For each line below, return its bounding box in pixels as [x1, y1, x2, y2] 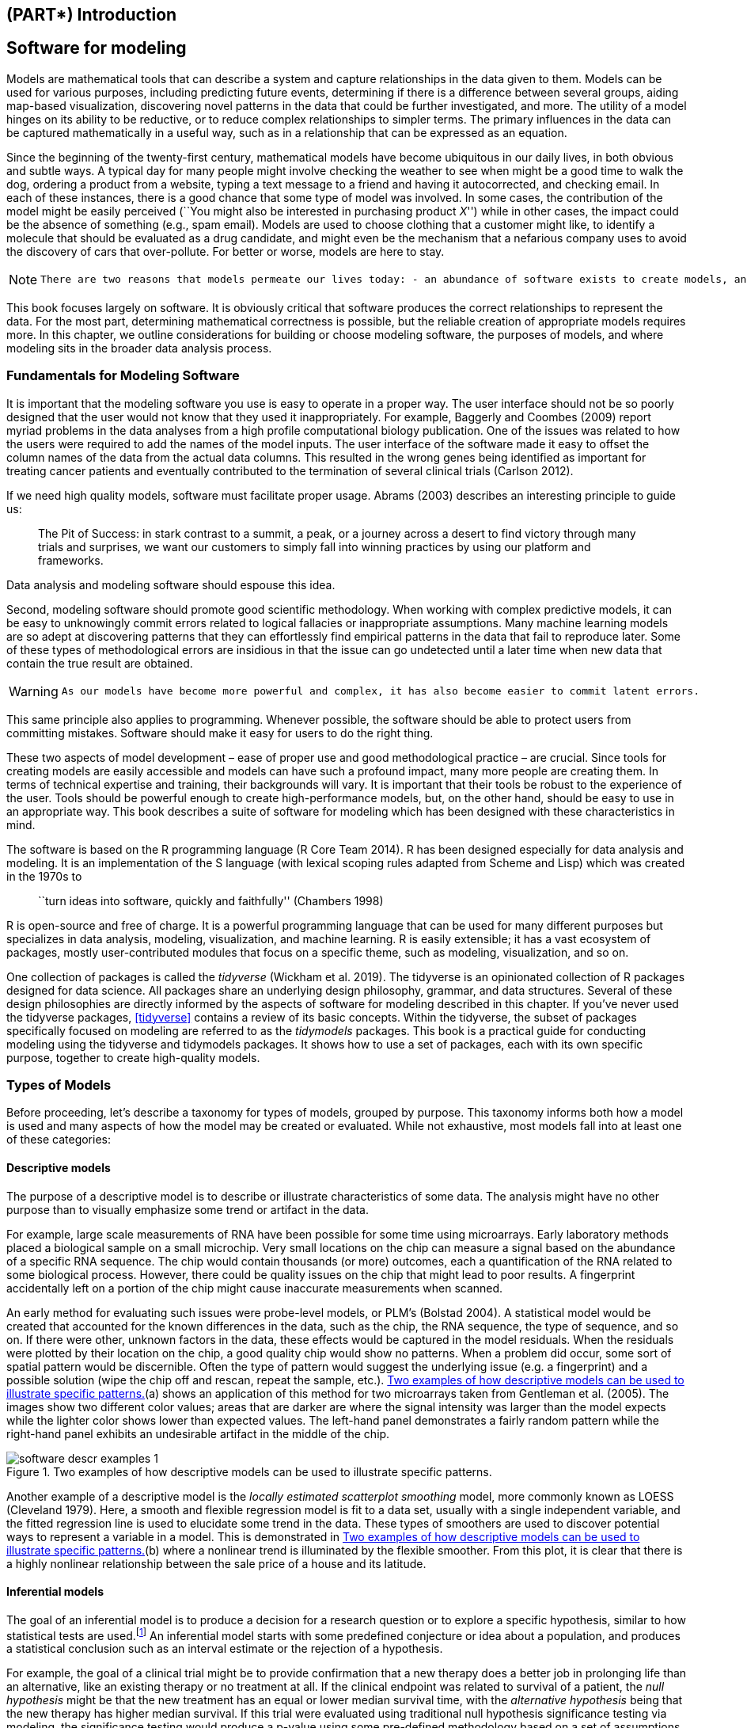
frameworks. [38, 553, 104, 567]
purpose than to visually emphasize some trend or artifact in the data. [6, 1202, 369, 1216]
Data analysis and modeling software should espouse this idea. [6, 577, 336, 592]
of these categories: [6, 1132, 111, 1147]
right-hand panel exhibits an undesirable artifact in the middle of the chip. [6, 1426, 390, 1441]
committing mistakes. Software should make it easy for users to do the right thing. [6, 725, 434, 740]
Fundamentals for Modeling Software [6, 367, 240, 384]
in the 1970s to [6, 869, 82, 883]
